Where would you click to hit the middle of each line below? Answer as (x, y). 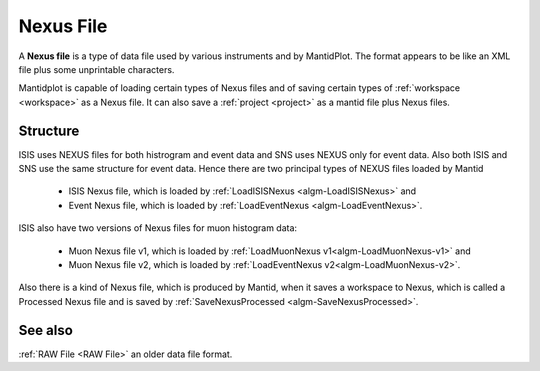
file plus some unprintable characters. (96, 69)
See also (46, 330)
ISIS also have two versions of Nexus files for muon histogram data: (158, 228)
